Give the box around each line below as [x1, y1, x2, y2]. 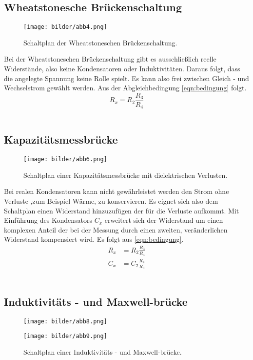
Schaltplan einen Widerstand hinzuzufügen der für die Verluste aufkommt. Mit [4, 205, 239, 215]
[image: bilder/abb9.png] [23, 333, 107, 340]
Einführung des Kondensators [4, 215, 92, 225]
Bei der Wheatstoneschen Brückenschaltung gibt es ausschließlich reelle [4, 54, 216, 64]
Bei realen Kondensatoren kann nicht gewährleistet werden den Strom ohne [4, 186, 229, 196]
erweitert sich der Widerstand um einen [104, 215, 223, 225]
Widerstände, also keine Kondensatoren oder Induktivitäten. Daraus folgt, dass [4, 64, 240, 74]
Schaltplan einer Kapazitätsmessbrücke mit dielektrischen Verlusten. [23, 169, 228, 180]
